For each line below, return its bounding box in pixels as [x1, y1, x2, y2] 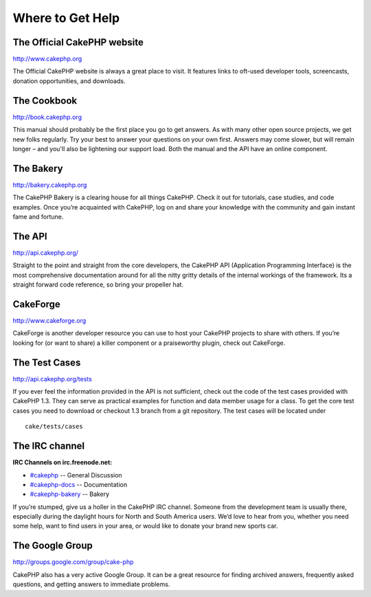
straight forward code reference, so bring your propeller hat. [12, 280, 184, 289]
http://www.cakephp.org [12, 55, 82, 63]
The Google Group [12, 540, 93, 552]
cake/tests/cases [25, 423, 83, 431]
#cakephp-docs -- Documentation [30, 480, 127, 488]
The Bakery [12, 162, 63, 174]
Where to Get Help [12, 10, 120, 25]
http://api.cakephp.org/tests [12, 374, 92, 383]
